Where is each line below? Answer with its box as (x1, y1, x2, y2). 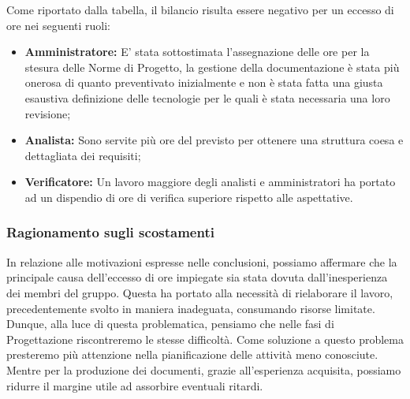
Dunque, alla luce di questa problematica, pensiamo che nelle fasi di (6, 315, 334, 332)
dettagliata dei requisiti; (24, 147, 141, 163)
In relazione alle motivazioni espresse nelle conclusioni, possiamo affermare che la (6, 253, 397, 270)
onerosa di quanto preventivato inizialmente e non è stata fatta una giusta (24, 74, 383, 91)
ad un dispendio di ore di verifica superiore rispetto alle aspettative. (24, 188, 353, 205)
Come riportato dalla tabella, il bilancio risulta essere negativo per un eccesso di (6, 2, 394, 17)
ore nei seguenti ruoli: (6, 17, 110, 33)
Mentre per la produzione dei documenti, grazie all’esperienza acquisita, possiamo (6, 361, 401, 378)
